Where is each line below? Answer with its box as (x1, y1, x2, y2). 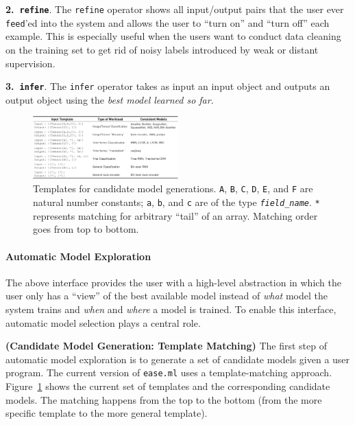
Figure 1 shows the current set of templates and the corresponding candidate (5, 378, 330, 393)
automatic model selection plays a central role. (5, 315, 201, 330)
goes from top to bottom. (33, 222, 139, 236)
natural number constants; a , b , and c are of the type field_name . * (33, 195, 320, 209)
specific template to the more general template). (5, 406, 208, 420)
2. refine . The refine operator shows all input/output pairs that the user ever (5, 2, 344, 16)
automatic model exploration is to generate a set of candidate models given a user (5, 352, 350, 366)
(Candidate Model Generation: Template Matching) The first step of (5, 338, 328, 353)
